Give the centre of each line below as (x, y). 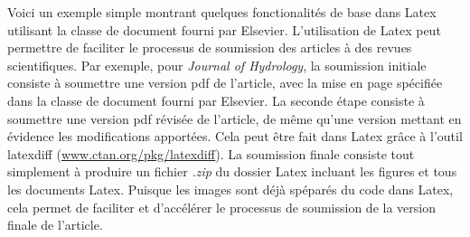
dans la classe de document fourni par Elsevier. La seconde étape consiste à (216, 100)
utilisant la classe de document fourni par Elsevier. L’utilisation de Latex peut (224, 29)
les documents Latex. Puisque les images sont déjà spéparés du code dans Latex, (230, 189)
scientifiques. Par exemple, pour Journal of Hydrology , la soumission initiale (217, 65)
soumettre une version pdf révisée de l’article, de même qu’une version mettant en (235, 118)
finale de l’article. (55, 225)
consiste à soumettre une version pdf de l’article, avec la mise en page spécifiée (225, 83)
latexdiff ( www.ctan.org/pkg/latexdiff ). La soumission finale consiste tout (211, 153)
